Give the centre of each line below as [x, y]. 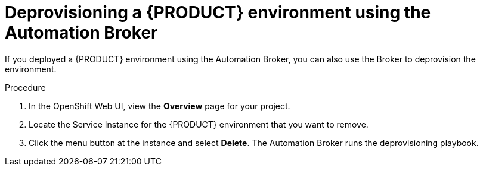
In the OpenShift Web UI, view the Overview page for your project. [160, 106]
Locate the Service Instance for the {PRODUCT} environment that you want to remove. [199, 124]
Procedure [25, 87]
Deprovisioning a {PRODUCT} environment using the [218, 12]
